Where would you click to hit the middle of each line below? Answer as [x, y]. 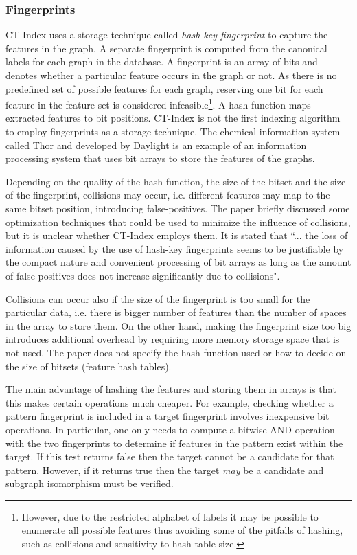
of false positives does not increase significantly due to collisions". [143, 275]
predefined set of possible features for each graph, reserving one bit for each [164, 88]
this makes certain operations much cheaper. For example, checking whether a [170, 402]
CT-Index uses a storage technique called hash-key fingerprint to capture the [167, 35]
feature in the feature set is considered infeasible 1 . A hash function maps [158, 103]
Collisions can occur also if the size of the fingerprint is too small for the [158, 298]
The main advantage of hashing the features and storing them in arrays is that [171, 389]
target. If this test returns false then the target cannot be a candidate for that [170, 456]
